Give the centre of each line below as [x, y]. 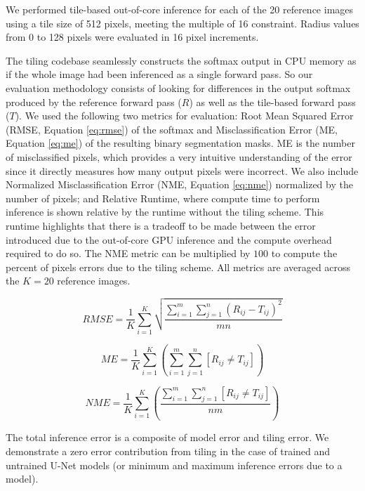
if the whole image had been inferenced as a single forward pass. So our [159, 74]
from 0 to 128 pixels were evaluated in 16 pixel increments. [132, 37]
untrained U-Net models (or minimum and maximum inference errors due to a [174, 465]
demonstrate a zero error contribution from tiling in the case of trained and [168, 451]
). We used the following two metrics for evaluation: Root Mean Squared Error [184, 116]
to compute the [304, 253]
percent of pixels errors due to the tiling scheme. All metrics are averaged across [178, 267]
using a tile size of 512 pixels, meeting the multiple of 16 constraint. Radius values [182, 23]
